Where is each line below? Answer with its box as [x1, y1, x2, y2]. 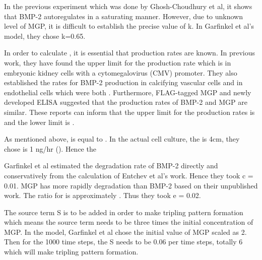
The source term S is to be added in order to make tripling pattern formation [4, 207, 243, 217]
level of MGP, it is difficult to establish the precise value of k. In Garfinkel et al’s [4, 21, 254, 31]
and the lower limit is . [4, 116, 75, 127]
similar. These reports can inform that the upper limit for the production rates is [4, 106, 255, 117]
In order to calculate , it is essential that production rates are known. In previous [4, 47, 255, 58]
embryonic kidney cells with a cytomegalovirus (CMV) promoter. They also [4, 67, 237, 78]
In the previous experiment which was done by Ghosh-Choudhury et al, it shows [4, 1, 252, 11]
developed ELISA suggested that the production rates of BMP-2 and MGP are [4, 97, 247, 107]
